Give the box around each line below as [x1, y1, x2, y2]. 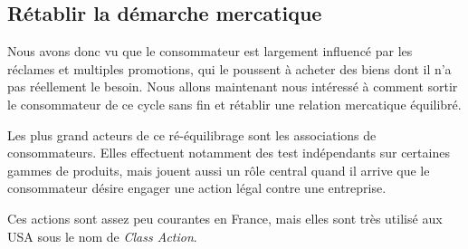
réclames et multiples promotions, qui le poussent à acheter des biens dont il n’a [7, 59, 452, 78]
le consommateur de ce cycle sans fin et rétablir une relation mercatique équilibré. [7, 94, 462, 113]
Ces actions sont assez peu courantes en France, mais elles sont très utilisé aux [7, 208, 443, 227]
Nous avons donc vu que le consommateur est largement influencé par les [7, 42, 413, 61]
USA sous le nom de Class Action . [7, 226, 197, 245]
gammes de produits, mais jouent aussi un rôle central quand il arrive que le [7, 160, 430, 179]
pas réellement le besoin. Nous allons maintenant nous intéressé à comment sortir [7, 77, 458, 96]
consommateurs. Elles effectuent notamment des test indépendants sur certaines [7, 143, 450, 162]
